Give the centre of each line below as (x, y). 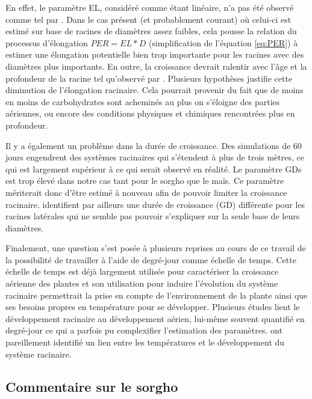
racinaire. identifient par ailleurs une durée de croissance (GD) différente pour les (155, 204)
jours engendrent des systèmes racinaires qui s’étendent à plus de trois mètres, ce (155, 157)
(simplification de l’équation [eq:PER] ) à (223, 42)
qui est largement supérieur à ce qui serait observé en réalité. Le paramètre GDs (154, 169)
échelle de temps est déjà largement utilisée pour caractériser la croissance (142, 271)
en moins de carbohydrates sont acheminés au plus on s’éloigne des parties (143, 101)
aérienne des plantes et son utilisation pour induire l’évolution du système (142, 283)
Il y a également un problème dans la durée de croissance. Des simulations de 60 (154, 145)
